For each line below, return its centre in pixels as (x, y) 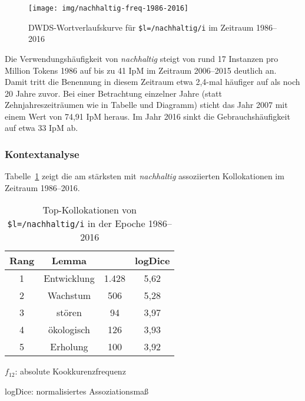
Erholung (69, 347)
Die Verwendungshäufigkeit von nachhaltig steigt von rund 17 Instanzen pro (142, 58)
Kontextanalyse (42, 154)
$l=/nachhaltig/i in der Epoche (76, 223)
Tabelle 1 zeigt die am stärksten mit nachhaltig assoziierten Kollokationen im (145, 176)
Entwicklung (69, 278)
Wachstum (69, 295)
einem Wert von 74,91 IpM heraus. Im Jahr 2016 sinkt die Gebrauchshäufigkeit (147, 116)
